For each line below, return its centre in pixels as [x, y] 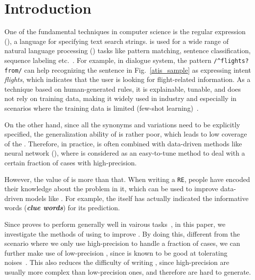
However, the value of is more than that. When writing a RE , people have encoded [127, 179]
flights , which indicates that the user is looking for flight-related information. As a [127, 79]
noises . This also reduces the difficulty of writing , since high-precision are [117, 262]
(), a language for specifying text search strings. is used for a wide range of [116, 41]
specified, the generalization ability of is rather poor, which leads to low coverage [126, 134]
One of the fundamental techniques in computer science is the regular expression [125, 31]
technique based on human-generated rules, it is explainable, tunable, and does [123, 89]
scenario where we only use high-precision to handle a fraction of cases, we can [122, 243]
